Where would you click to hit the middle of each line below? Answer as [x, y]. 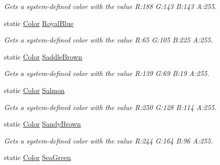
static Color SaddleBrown [43, 56]
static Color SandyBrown [43, 124]
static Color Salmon [34, 90]
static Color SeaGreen [38, 157]
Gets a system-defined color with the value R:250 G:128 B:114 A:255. [110, 107]
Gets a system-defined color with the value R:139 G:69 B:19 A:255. [107, 73]
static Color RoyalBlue [39, 23]
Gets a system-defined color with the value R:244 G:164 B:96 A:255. [109, 140]
